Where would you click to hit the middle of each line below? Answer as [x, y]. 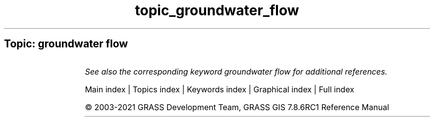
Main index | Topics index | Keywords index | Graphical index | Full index [219, 89]
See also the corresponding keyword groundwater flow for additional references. [236, 71]
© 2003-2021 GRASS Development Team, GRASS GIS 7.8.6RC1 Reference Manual [237, 107]
